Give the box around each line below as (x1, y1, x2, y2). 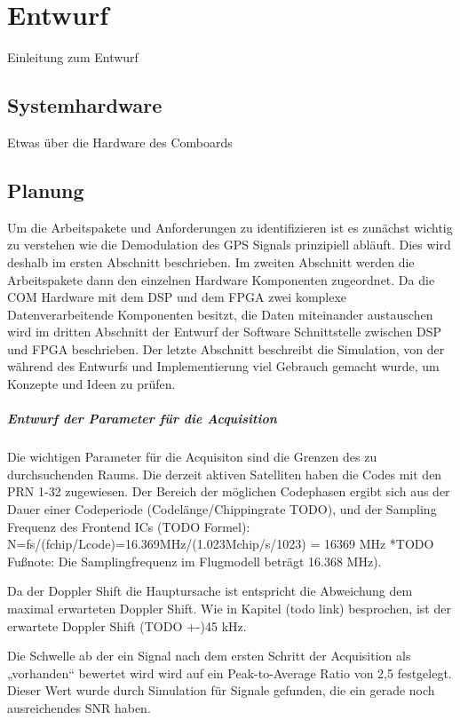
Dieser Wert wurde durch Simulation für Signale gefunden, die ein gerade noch (7, 681, 435, 700)
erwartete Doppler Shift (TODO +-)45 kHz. (7, 616, 247, 635)
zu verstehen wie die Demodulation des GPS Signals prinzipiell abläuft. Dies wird (7, 235, 451, 254)
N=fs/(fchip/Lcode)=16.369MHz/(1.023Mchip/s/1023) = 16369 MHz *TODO (7, 534, 434, 553)
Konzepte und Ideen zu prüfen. (7, 375, 176, 393)
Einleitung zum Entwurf (7, 48, 139, 67)
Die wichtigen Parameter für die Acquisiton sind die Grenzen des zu (7, 447, 377, 466)
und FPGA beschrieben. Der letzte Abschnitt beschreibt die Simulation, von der (7, 339, 445, 358)
